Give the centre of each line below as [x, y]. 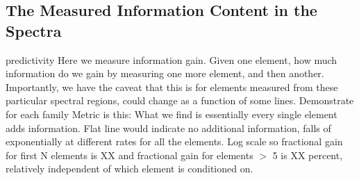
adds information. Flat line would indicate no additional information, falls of [168, 128]
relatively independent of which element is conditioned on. [130, 169]
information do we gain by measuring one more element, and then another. [165, 73]
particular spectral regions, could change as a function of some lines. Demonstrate [180, 100]
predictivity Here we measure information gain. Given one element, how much [172, 59]
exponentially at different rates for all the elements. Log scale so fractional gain [174, 141]
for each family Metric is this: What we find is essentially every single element [172, 114]
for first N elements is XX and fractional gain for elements [130, 155]
